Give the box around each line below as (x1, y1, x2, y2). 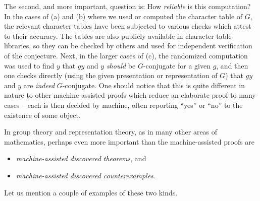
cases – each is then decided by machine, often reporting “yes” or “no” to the (4, 99, 243, 110)
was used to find (4, 60, 55, 71)
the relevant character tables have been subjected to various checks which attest (4, 21, 251, 31)
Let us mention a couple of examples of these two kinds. (4, 187, 178, 197)
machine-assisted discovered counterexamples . (16, 170, 155, 180)
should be (106, 60, 136, 71)
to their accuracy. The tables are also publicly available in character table (4, 30, 232, 41)
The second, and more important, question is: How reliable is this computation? (4, 1, 251, 11)
